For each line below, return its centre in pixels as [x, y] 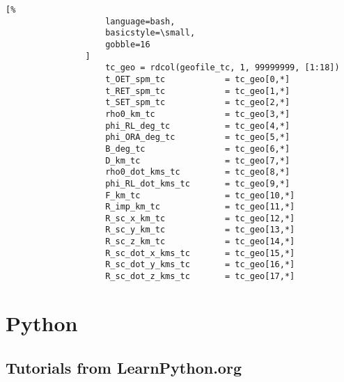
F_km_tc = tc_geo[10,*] [200, 195]
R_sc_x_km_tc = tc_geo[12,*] [200, 218]
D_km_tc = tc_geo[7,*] [198, 160]
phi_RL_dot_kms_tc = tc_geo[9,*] [198, 183]
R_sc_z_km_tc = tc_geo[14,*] [200, 242]
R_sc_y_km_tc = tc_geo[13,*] [200, 230]
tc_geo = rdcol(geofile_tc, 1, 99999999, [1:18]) [222, 68]
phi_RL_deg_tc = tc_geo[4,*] [198, 126]
